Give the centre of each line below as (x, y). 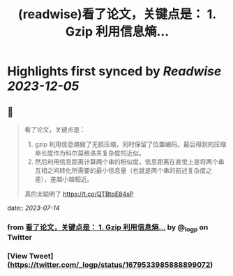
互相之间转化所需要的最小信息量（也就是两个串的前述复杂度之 (123, 170)
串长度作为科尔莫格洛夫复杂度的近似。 (90, 153)
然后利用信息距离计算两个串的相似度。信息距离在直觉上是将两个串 (129, 162)
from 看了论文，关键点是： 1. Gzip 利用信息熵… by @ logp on (108, 228)
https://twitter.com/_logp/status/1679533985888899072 (110, 265)
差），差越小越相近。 (64, 179)
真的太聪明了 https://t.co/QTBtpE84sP (79, 194)
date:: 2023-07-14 (33, 208)
